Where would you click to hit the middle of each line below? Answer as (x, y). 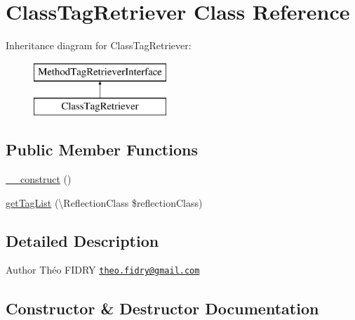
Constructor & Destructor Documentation (162, 308)
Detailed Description (82, 240)
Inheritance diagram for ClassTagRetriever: (99, 45)
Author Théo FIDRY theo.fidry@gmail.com (103, 270)
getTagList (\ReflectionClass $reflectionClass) (104, 202)
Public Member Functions (102, 149)
